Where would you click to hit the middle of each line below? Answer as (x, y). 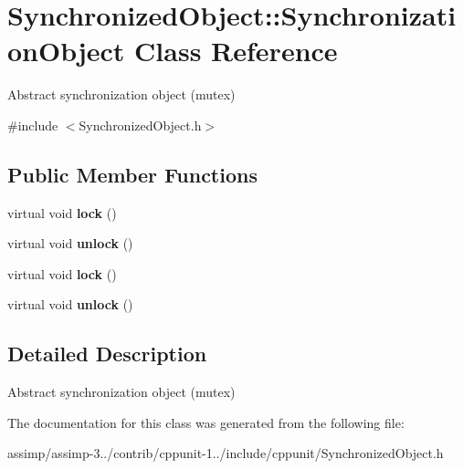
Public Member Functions (132, 174)
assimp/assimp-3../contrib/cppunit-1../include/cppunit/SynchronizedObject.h (226, 453)
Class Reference (236, 51)
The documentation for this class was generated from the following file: (206, 422)
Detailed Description (107, 354)
